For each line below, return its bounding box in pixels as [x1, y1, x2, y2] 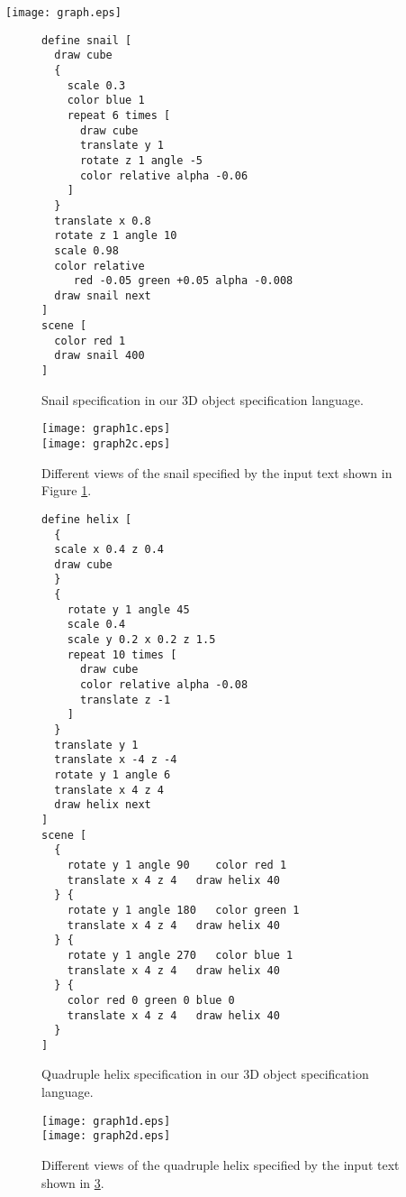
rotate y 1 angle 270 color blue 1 [67, 948, 293, 962]
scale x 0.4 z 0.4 [54, 543, 165, 557]
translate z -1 [79, 693, 171, 706]
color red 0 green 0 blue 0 [67, 993, 235, 1007]
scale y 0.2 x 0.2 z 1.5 [67, 633, 216, 647]
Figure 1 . [41, 481, 92, 500]
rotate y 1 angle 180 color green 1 [67, 903, 300, 916]
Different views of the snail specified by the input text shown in [41, 463, 392, 482]
